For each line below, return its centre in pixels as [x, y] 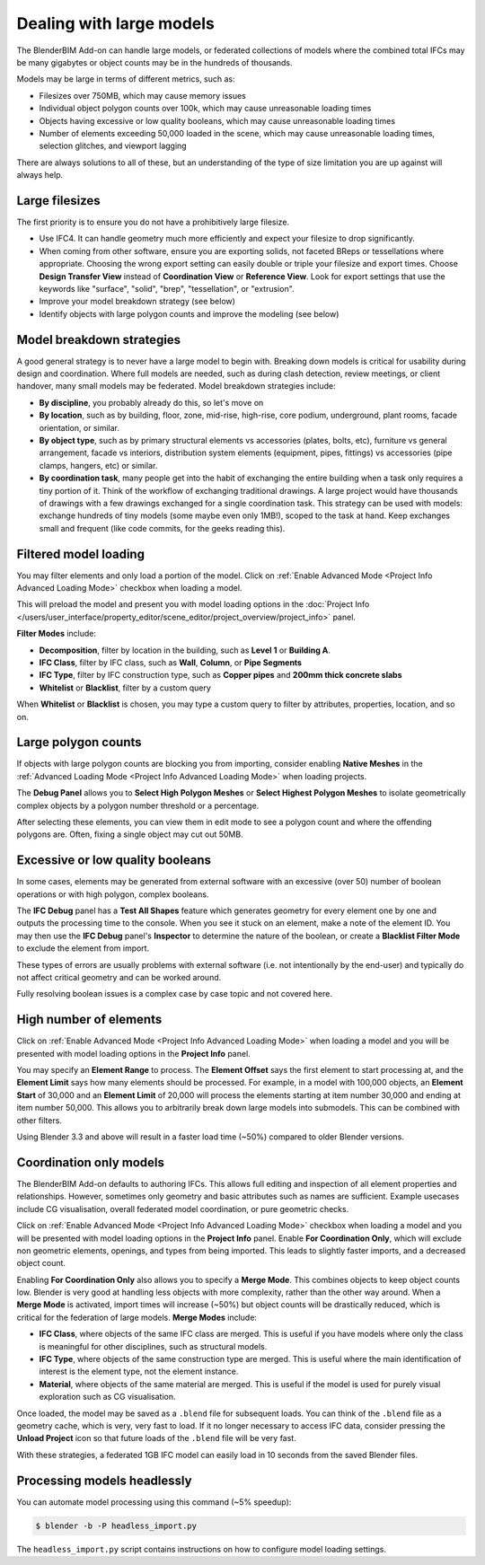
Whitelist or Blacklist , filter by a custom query [125, 688]
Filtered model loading [81, 554]
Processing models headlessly [104, 1480]
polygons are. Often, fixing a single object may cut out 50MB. [130, 834]
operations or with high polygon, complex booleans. [113, 894]
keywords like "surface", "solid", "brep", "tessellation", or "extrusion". [167, 288]
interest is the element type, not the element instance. [139, 1372]
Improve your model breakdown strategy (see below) [137, 302]
